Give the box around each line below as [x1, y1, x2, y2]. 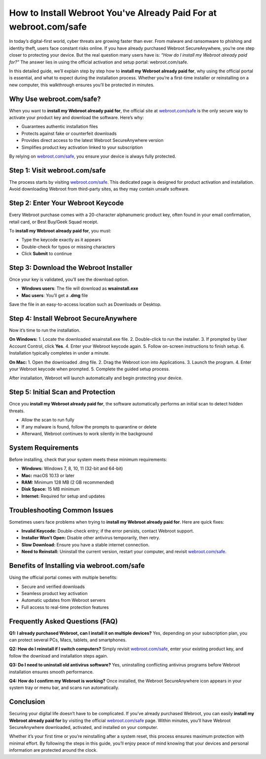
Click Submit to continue [21, 251, 72, 257]
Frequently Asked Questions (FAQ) [9, 617, 118, 626]
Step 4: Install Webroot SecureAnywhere [9, 314, 137, 323]
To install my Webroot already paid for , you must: [9, 228, 112, 233]
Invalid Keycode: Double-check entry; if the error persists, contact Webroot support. [21, 528, 194, 534]
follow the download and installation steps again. [9, 653, 108, 659]
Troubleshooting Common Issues [9, 506, 113, 514]
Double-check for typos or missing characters [21, 244, 115, 250]
